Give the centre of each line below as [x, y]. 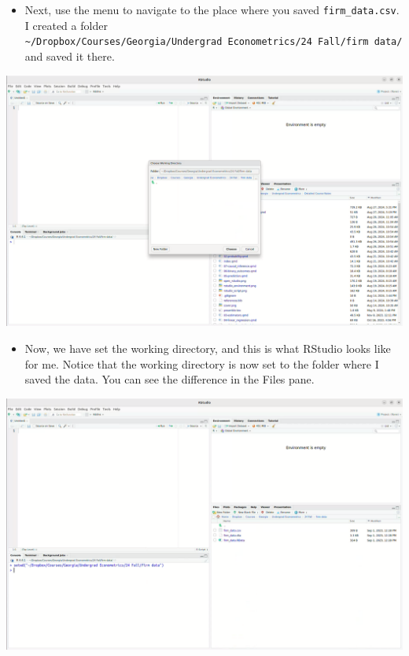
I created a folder [66, 25]
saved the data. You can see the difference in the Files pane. [169, 379]
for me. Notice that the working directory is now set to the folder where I [202, 363]
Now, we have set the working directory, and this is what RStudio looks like [208, 348]
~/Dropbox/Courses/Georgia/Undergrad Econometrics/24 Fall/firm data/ [214, 42]
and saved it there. [70, 56]
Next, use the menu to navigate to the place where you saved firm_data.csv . [212, 9]
